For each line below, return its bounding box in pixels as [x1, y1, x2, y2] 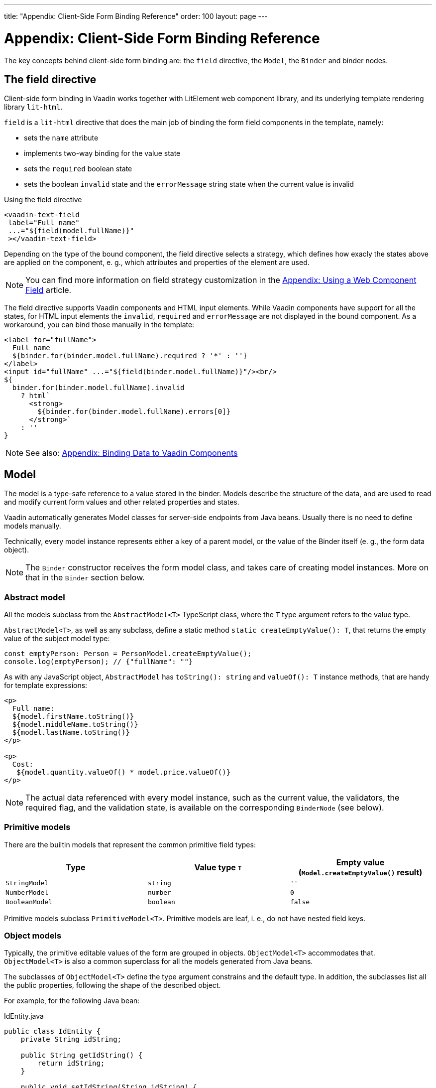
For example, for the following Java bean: [4, 996, 140, 1005]
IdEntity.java [4, 1012, 44, 1021]
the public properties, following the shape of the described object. [4, 981, 221, 990]
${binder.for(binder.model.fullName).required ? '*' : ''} [12, 352, 247, 360]
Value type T [194, 862, 242, 872]
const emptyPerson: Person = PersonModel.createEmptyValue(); [4, 649, 252, 658]
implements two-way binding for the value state [24, 149, 181, 158]
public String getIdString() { [20, 1051, 143, 1060]
